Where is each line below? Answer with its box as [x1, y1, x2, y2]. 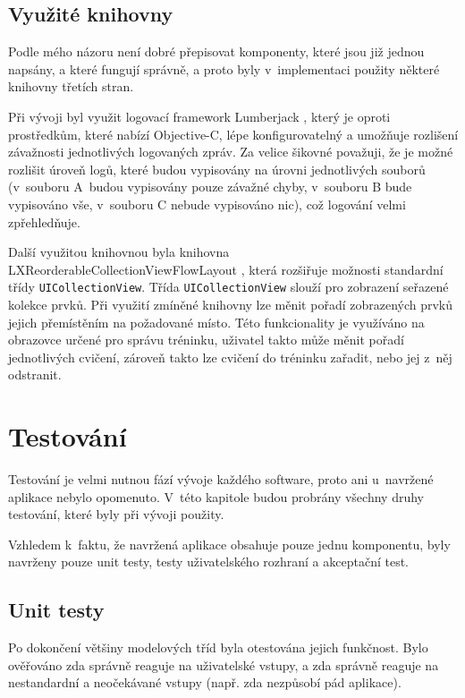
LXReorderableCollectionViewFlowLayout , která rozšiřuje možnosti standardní [8, 260, 444, 278]
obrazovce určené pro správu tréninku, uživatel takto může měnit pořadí [8, 330, 404, 349]
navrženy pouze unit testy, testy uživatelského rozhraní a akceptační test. [8, 552, 410, 571]
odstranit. [8, 365, 62, 384]
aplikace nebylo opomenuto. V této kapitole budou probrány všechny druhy [8, 487, 424, 506]
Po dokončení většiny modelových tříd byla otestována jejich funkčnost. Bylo [8, 638, 428, 657]
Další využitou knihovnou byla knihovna [8, 243, 230, 261]
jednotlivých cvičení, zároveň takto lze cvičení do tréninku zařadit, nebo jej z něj [8, 347, 452, 366]
